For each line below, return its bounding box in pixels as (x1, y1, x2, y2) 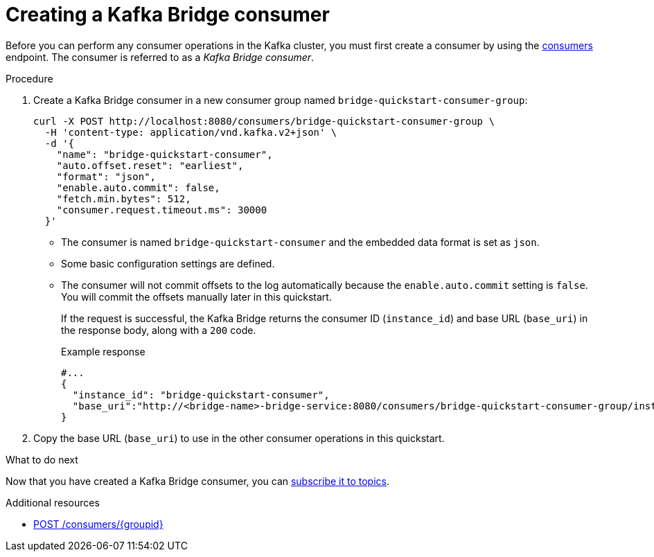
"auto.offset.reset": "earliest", (56, 159, 244, 171)
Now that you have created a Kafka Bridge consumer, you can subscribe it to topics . (6, 475, 389, 487)
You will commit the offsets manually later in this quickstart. (61, 290, 332, 303)
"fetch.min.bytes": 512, (56, 193, 191, 204)
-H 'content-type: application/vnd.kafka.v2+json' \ (44, 126, 337, 138)
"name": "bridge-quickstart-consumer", (56, 148, 273, 160)
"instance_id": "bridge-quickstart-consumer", (72, 389, 330, 400)
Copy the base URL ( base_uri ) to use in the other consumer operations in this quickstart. (33, 432, 445, 444)
